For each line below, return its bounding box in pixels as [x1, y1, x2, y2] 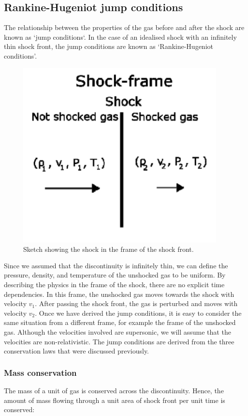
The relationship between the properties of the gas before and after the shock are [4, 22, 245, 32]
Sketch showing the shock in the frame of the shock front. [23, 244, 194, 254]
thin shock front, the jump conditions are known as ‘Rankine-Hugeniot [4, 41, 213, 51]
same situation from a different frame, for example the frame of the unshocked [4, 317, 236, 327]
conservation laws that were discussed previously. [4, 346, 149, 356]
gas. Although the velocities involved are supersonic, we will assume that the [4, 326, 231, 337]
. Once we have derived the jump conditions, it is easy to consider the [35, 308, 242, 318]
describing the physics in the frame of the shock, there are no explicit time [4, 279, 225, 289]
